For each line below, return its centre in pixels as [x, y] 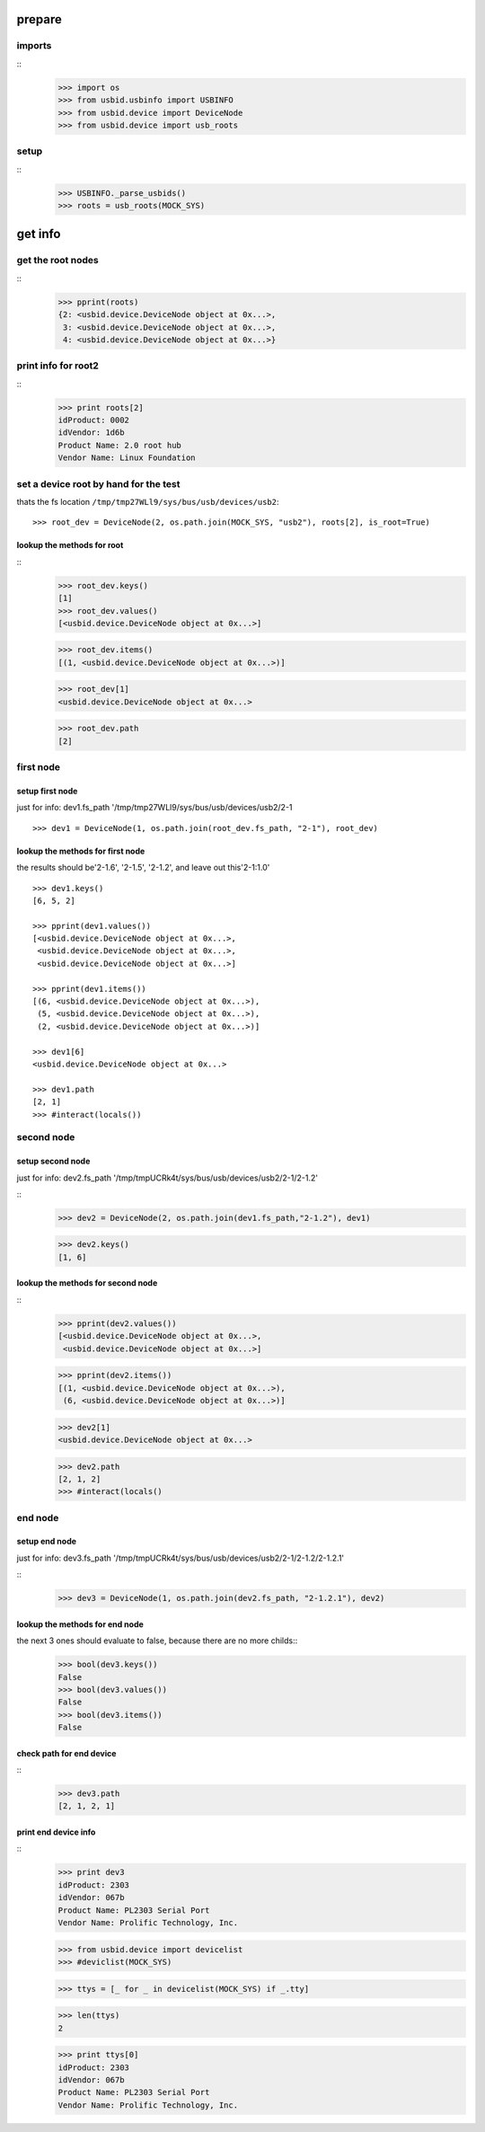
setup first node [47, 791]
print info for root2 [57, 366]
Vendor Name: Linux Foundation [127, 458]
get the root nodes [57, 261]
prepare [39, 19]
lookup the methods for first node [81, 851]
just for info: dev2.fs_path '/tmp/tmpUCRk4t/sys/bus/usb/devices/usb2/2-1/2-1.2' [168, 1178]
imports [34, 46]
